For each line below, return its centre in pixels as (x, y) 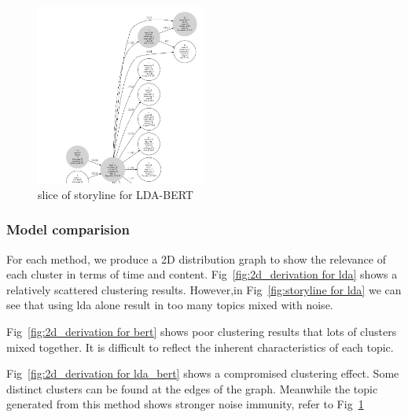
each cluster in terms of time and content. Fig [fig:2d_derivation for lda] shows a (202, 274)
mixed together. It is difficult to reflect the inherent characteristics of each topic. (200, 347)
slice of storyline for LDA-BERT (116, 194)
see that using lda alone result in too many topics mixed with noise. (170, 305)
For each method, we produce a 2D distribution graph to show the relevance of (196, 258)
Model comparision (68, 229)
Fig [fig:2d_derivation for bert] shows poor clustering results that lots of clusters (202, 331)
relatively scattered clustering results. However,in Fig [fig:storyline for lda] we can (204, 289)
